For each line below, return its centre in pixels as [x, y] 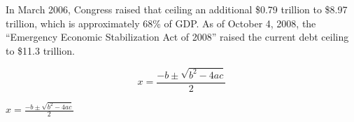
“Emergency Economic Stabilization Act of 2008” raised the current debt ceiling [177, 37]
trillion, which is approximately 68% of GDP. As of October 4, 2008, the [161, 23]
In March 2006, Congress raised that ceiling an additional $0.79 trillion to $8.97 [177, 9]
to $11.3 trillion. [40, 50]
